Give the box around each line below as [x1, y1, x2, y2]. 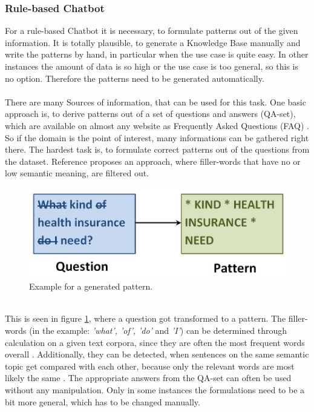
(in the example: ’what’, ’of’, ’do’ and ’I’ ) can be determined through [29, 324, 287, 336]
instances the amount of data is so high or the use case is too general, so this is [5, 60, 298, 72]
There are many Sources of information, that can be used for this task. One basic [5, 95, 306, 108]
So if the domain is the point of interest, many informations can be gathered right [5, 131, 309, 144]
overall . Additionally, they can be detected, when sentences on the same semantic [5, 348, 309, 360]
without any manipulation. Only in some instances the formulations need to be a [5, 383, 305, 396]
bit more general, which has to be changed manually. [5, 395, 200, 408]
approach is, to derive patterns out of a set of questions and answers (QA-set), [5, 107, 296, 120]
